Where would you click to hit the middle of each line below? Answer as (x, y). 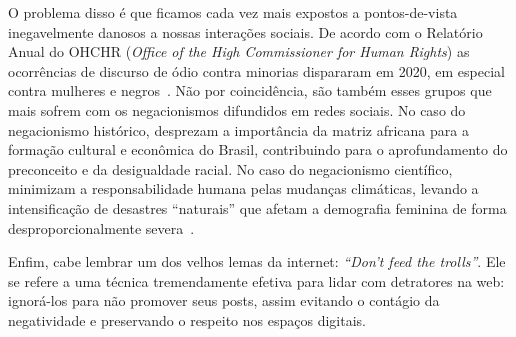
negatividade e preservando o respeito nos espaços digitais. (187, 319)
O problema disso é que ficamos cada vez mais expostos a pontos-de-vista (233, 12)
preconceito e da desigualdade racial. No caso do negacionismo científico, (230, 168)
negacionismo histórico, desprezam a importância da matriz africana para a (238, 129)
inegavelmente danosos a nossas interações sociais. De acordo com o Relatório (245, 31)
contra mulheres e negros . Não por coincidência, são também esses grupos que (250, 90)
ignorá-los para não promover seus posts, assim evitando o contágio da (224, 300)
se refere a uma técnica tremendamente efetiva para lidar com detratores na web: (256, 280)
